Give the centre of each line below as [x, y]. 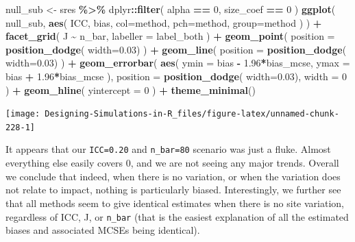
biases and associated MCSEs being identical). [103, 230]
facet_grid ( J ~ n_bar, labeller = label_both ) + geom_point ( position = [170, 36]
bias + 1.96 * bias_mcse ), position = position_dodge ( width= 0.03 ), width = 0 [176, 76]
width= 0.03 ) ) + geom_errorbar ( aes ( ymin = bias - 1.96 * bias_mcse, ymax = [178, 63]
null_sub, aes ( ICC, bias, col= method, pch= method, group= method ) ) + [164, 22]
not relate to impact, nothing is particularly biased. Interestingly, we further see [173, 190]
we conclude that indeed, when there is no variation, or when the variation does [173, 176]
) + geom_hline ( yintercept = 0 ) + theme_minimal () [131, 89]
